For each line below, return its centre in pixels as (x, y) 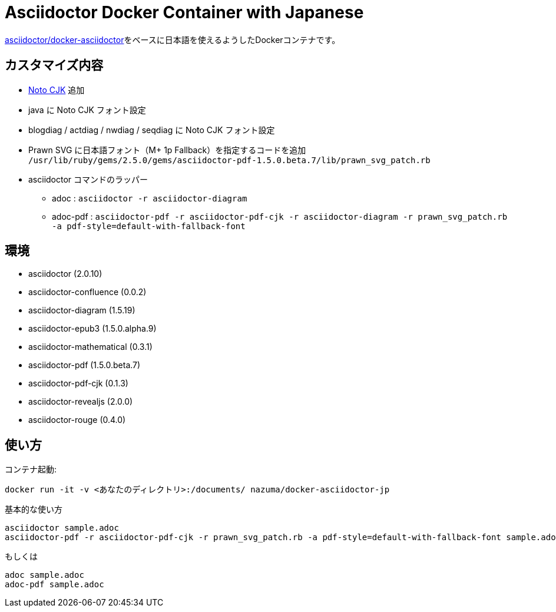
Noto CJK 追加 (57, 90)
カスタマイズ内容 (54, 65)
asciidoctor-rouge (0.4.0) (77, 420)
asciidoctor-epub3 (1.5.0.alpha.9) (92, 329)
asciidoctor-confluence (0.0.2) (87, 292)
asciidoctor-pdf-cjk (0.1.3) (78, 383)
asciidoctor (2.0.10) (65, 274)
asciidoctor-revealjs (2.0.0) (81, 402)
